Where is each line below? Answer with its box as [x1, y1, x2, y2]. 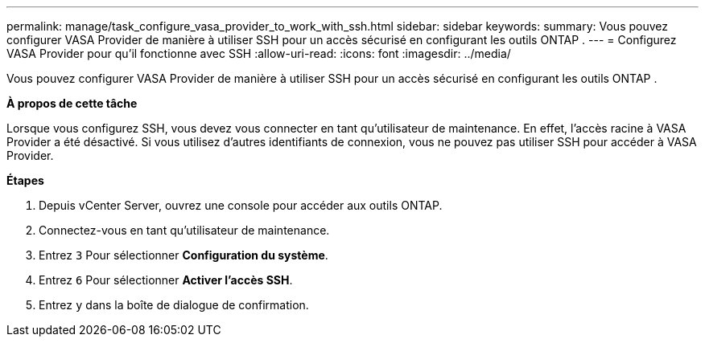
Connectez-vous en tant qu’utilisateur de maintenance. [39, 223, 330, 237]
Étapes [6, 174, 44, 187]
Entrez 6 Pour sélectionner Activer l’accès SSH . [39, 273, 293, 287]
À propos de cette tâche [6, 96, 138, 110]
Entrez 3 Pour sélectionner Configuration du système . [39, 248, 328, 262]
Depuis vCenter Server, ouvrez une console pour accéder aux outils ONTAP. [39, 198, 443, 212]
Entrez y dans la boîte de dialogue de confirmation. [39, 298, 309, 312]
